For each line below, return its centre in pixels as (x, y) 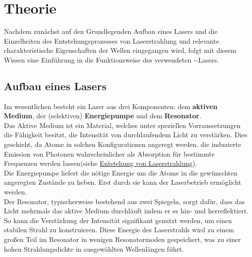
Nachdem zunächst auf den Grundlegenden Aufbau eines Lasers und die (111, 31)
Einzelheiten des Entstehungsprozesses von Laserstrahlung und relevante (112, 40)
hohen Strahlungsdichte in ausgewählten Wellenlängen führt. (94, 249)
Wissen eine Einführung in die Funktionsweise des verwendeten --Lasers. (111, 59)
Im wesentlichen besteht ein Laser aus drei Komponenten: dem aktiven (111, 106)
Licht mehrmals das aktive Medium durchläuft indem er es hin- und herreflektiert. (126, 211)
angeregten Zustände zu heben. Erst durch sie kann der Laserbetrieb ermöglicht (123, 182)
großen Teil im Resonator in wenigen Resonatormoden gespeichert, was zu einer (122, 239)
